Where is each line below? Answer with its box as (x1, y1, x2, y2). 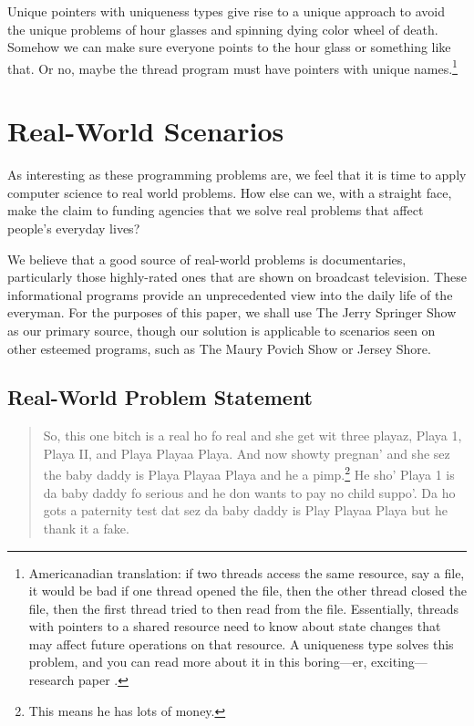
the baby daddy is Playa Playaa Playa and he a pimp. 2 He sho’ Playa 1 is (43, 462, 455, 484)
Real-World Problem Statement (7, 383, 314, 411)
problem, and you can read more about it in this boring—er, (28, 652, 367, 671)
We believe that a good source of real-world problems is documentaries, (7, 249, 407, 268)
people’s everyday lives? (7, 218, 140, 237)
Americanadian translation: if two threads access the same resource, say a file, (28, 563, 465, 582)
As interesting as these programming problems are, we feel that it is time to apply (7, 165, 467, 184)
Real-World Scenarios (7, 112, 284, 150)
